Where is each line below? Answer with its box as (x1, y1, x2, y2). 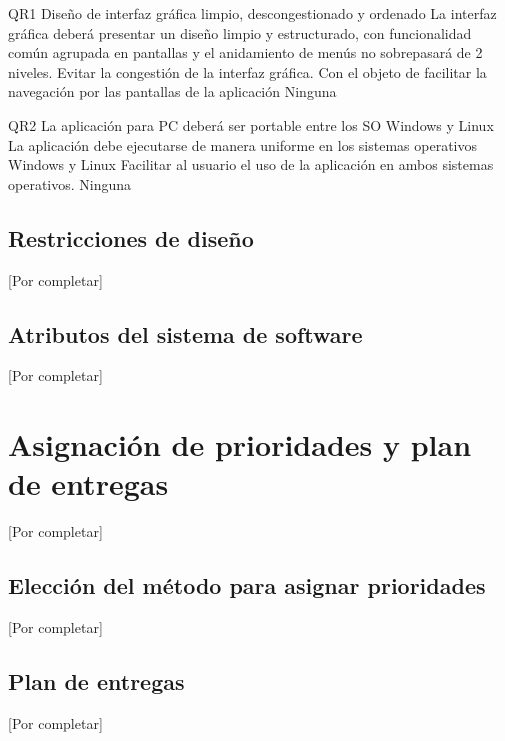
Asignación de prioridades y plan (8, 424, 472, 465)
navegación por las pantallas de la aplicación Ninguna (8, 81, 337, 102)
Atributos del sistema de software (8, 318, 363, 349)
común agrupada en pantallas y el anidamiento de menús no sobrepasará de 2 (8, 42, 483, 63)
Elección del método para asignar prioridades (8, 570, 486, 601)
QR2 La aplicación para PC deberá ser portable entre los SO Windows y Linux (8, 114, 494, 135)
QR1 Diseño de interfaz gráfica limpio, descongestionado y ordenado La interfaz (8, 3, 497, 23)
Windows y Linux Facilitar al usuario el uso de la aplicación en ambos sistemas (8, 154, 494, 175)
